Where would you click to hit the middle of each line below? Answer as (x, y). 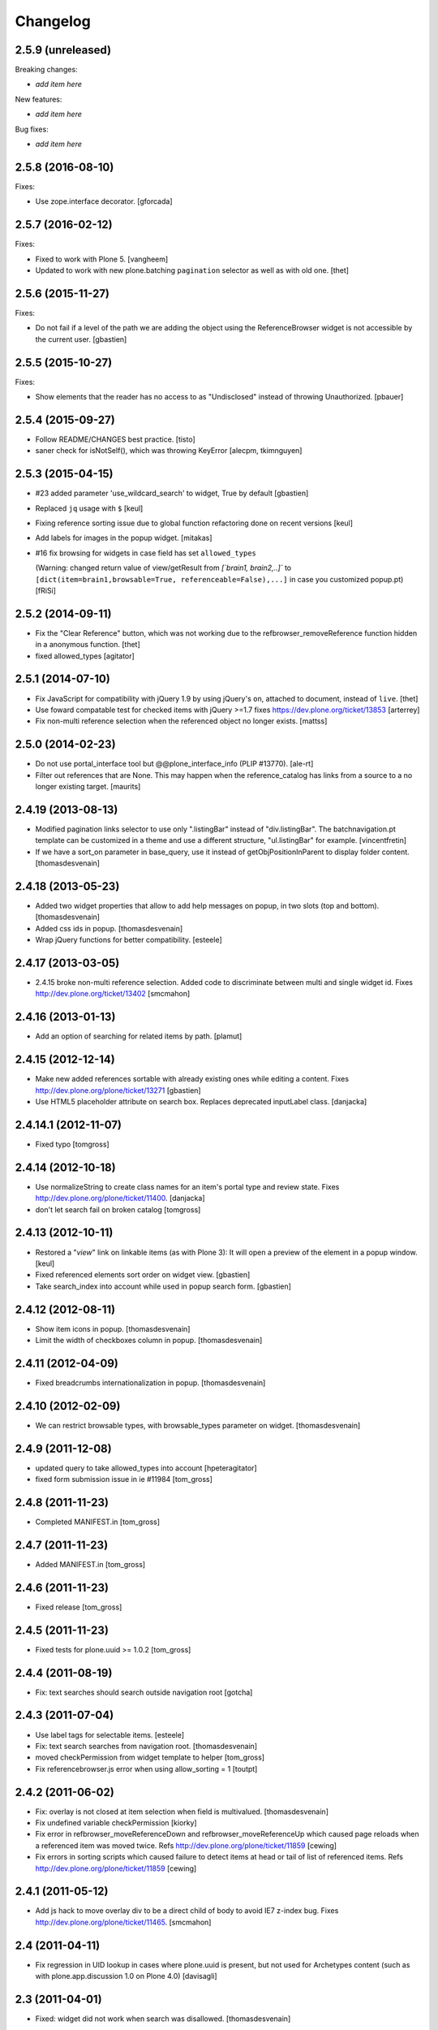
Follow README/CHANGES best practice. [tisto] (116, 439)
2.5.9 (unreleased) (63, 50)
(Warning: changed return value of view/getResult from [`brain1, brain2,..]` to (163, 568)
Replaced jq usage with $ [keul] (89, 508)
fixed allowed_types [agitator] (85, 656)
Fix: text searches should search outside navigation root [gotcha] (144, 1692)
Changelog (53, 21)
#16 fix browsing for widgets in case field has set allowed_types (146, 553)
